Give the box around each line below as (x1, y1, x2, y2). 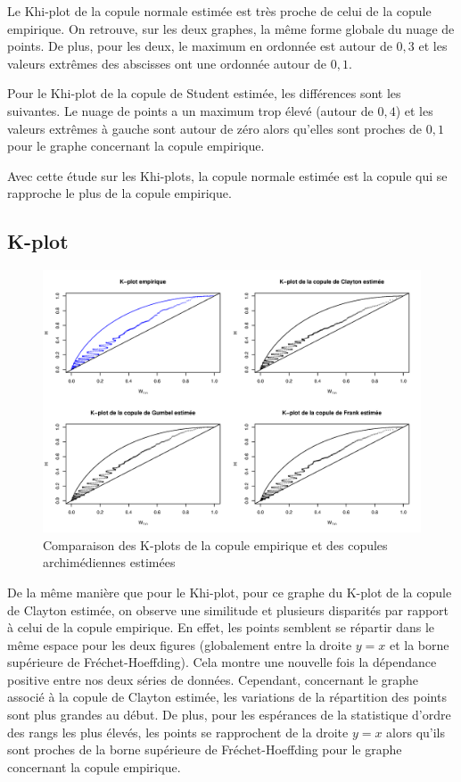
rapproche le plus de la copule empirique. (7, 184, 232, 202)
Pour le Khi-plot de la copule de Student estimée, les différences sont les (7, 84, 401, 103)
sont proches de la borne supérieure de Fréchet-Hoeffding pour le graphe (7, 740, 402, 759)
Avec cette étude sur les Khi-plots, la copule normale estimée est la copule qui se (7, 166, 448, 185)
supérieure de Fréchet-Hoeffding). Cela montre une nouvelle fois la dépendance (7, 653, 437, 671)
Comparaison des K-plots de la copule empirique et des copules (43, 535, 388, 554)
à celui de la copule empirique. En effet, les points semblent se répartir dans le (7, 618, 435, 637)
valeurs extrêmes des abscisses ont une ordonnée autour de (7, 54, 327, 72)
